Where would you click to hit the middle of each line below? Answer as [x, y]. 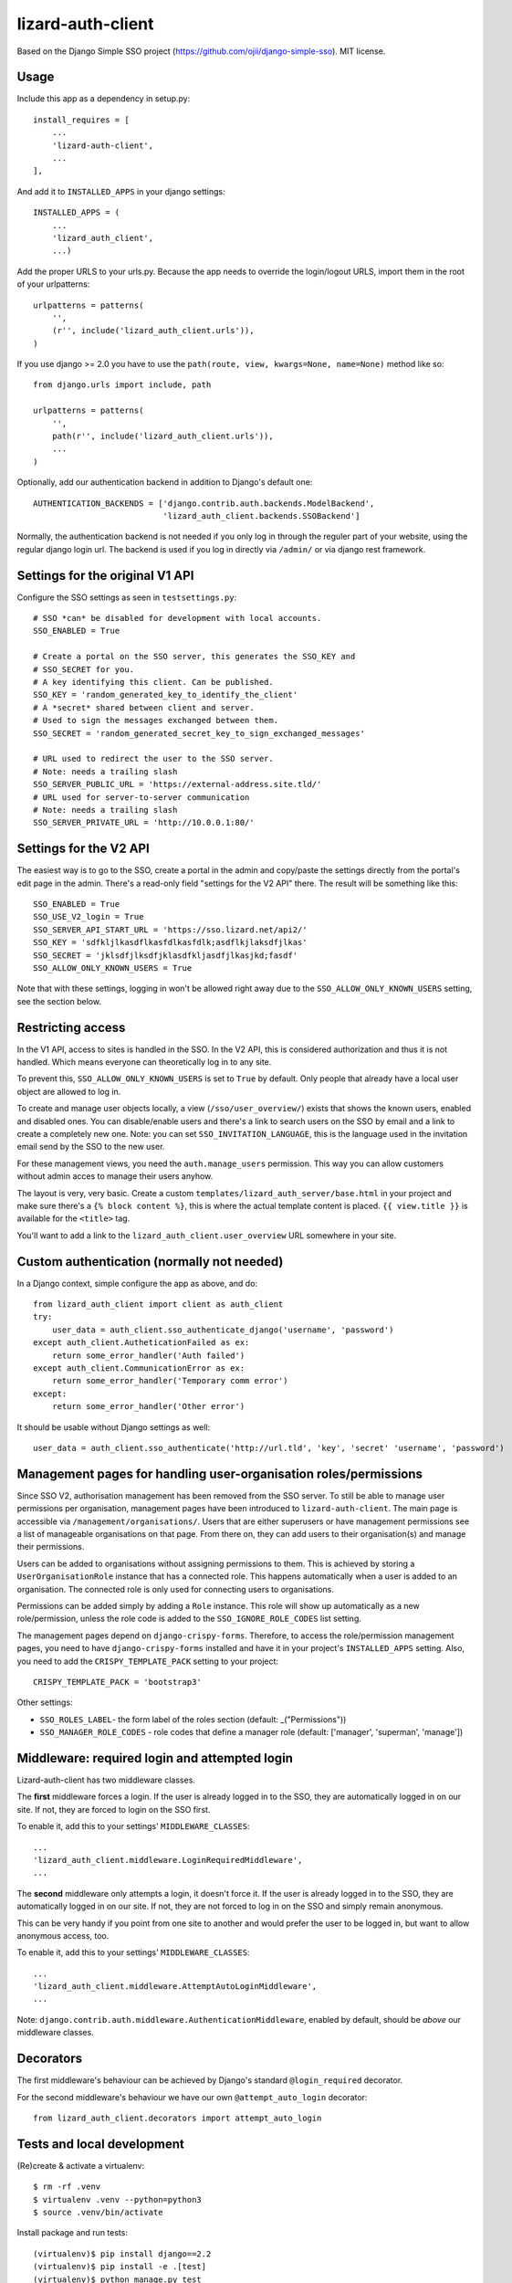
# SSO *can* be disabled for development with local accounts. [178, 618]
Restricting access [71, 1027]
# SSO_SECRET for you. [84, 669]
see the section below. [59, 1001]
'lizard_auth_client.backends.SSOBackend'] [261, 516]
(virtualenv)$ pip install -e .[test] [120, 2267]
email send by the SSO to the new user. [91, 1147]
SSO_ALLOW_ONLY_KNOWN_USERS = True [113, 968]
